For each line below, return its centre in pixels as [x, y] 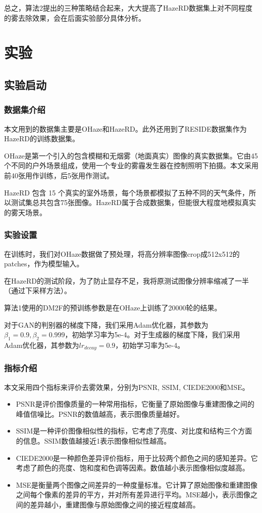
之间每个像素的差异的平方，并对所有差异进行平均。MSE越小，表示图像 [133, 495]
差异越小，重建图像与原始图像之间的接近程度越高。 [115, 504]
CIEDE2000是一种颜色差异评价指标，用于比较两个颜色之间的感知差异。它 [137, 458]
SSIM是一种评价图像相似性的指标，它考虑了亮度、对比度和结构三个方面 [134, 431]
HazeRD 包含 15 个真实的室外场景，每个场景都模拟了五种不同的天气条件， [126, 192]
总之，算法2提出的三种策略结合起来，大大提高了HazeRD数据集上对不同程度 [128, 8]
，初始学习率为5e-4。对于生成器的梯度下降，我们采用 [152, 334]
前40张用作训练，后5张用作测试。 [59, 175]
